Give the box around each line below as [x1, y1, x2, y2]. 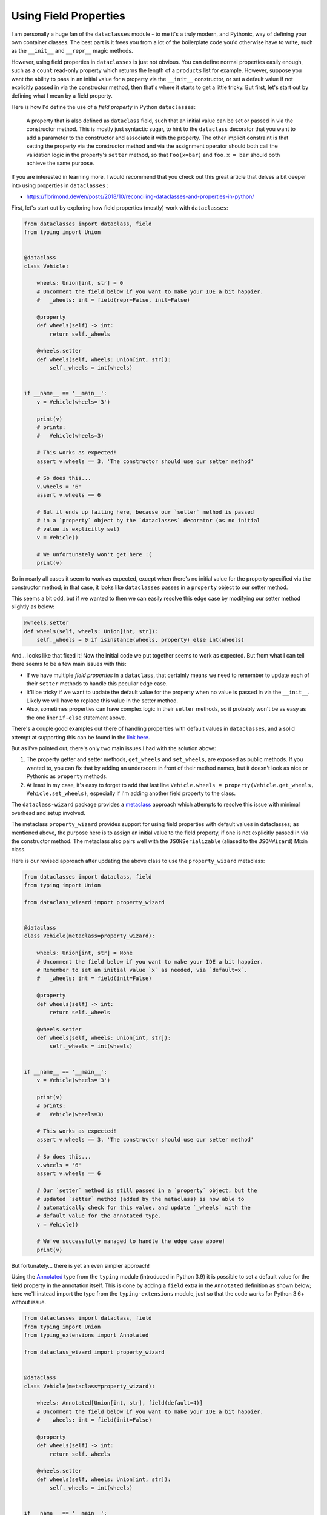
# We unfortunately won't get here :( [36, 551, 152, 558]
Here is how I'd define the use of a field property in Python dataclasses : [11, 103, 196, 110]
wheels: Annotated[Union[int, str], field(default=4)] [36, 1400, 203, 1407]
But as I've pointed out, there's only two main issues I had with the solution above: [11, 745, 216, 751]
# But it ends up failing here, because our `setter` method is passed [36, 508, 254, 515]
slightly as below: [11, 603, 54, 610]
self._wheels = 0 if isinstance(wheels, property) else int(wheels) [36, 636, 245, 644]
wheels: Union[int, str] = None [36, 950, 133, 957]
